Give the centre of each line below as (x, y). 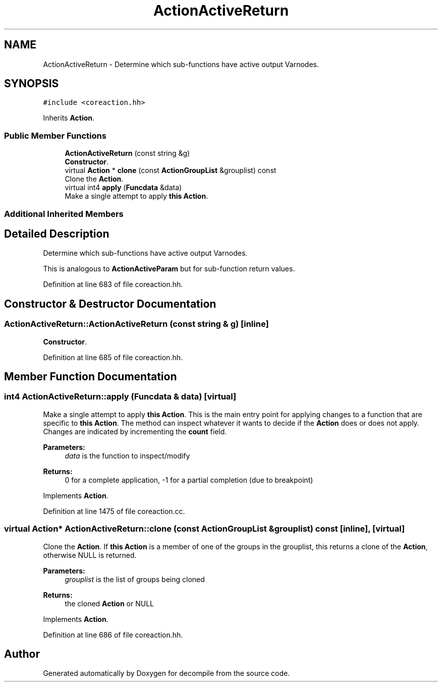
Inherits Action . (69, 118)
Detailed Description (57, 234)
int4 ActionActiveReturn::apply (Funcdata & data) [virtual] (120, 397)
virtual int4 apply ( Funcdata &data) (123, 188)
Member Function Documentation (91, 377)
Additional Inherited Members (64, 214)
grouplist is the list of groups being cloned (135, 579)
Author (22, 654)
